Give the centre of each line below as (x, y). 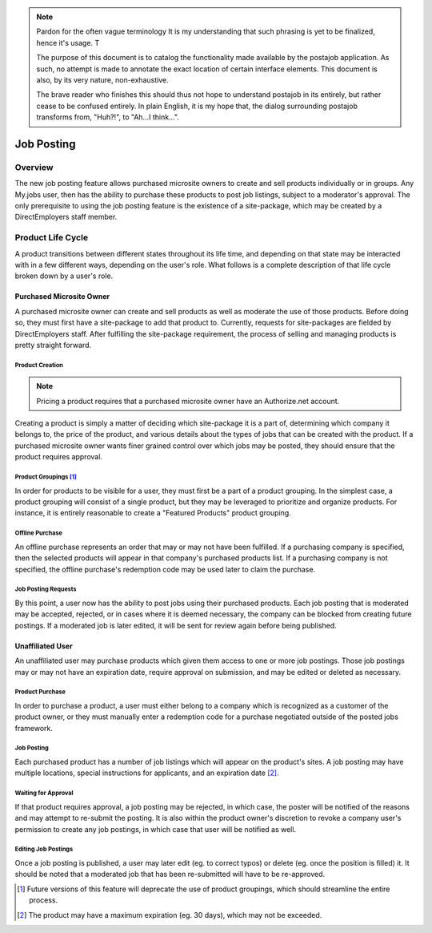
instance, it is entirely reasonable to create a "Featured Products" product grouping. (153, 513)
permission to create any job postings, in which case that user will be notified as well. (155, 829)
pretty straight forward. (53, 345)
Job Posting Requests (46, 589)
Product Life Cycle (51, 238)
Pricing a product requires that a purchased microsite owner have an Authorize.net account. (188, 401)
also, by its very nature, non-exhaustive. (102, 79)
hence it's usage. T (68, 42)
